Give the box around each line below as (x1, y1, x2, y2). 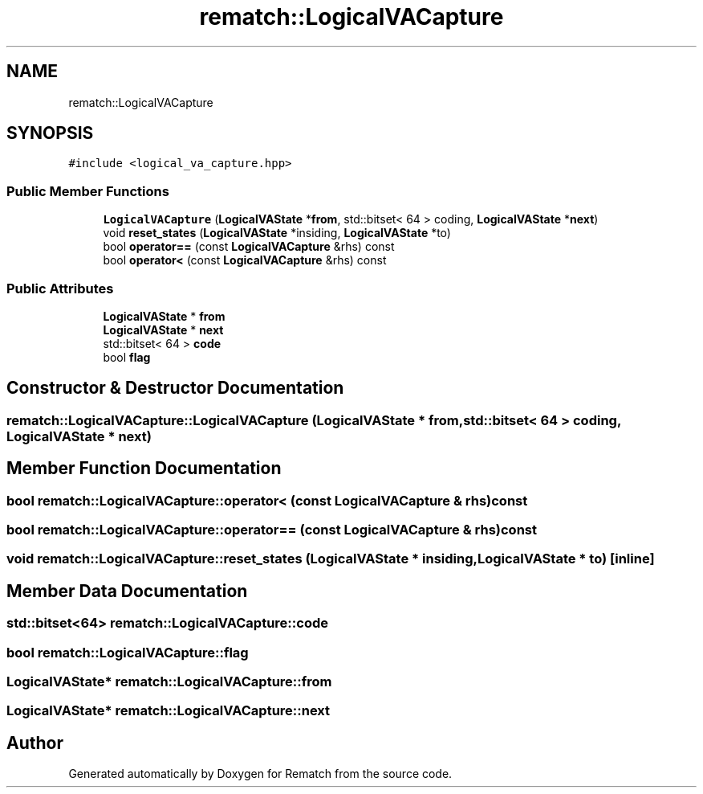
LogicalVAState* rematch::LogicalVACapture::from (6, 673, 332, 690)
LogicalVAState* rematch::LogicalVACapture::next (6, 702, 331, 719)
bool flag (103, 350, 151, 364)
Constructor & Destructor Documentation (6, 378, 344, 399)
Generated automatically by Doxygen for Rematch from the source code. (68, 767, 453, 781)
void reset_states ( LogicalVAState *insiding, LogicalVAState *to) (103, 226, 451, 240)
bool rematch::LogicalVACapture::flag (6, 644, 249, 661)
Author (6, 732, 63, 753)
